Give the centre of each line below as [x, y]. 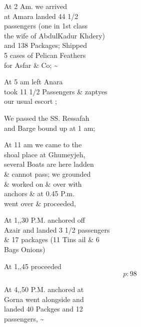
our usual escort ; [31, 101]
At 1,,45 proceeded [33, 266]
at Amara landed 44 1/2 [41, 16]
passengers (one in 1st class [46, 26]
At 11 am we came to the [43, 145]
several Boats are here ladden [49, 164]
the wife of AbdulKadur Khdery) [54, 35]
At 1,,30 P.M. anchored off [45, 220]
